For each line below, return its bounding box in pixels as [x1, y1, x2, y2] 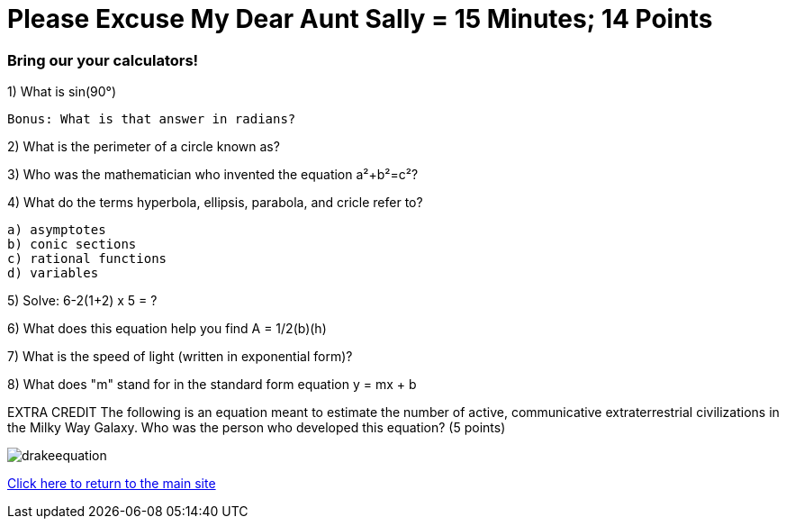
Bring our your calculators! [7, 50, 199, 69]
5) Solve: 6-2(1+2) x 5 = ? [7, 293, 158, 309]
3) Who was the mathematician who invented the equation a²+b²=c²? [7, 167, 419, 183]
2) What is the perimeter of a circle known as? [7, 139, 280, 155]
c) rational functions [7, 251, 167, 267]
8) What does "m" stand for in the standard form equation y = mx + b [7, 376, 417, 393]
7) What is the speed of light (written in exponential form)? [7, 349, 353, 365]
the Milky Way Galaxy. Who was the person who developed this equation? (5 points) [7, 420, 506, 436]
